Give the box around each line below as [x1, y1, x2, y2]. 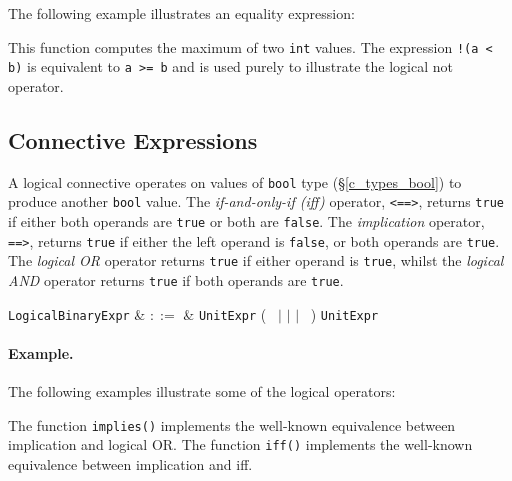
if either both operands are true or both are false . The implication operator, [8, 211, 485, 232]
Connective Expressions [8, 124, 258, 155]
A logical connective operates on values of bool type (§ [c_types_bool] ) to [8, 171, 462, 192]
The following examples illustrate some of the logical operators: [8, 381, 396, 402]
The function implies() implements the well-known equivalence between [8, 414, 456, 435]
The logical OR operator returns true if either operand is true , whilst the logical [8, 250, 504, 271]
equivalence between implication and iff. [8, 454, 253, 474]
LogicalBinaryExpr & [8, 303, 146, 324]
